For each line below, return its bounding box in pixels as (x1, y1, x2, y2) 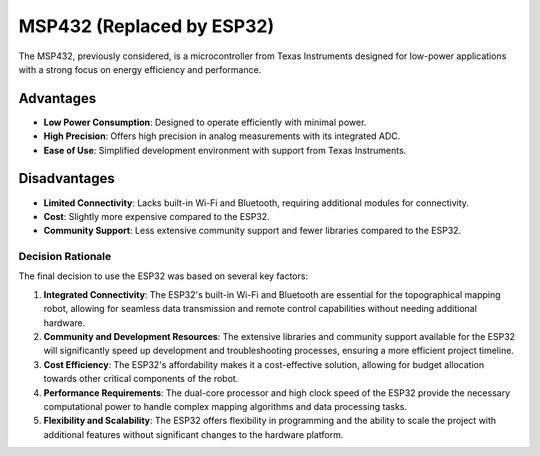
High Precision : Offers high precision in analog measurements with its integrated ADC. (43, 130, 401, 142)
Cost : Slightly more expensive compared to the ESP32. (43, 210, 270, 222)
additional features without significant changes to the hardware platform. (43, 428, 344, 440)
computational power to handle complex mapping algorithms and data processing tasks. (43, 400, 408, 412)
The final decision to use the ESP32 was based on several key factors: (18, 270, 309, 282)
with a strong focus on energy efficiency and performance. (18, 63, 262, 75)
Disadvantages (18, 170, 115, 187)
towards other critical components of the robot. (43, 373, 239, 385)
